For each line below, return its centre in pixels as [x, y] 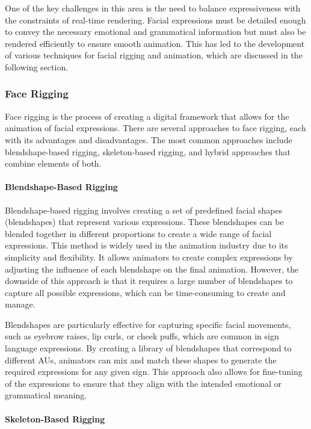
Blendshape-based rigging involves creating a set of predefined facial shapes [144, 210]
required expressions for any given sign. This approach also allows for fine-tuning [154, 372]
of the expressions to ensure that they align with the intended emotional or [143, 383]
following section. [37, 66]
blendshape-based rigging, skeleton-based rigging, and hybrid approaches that [148, 151]
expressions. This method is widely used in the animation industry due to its [146, 245]
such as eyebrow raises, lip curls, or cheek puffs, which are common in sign [142, 336]
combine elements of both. [53, 163]
